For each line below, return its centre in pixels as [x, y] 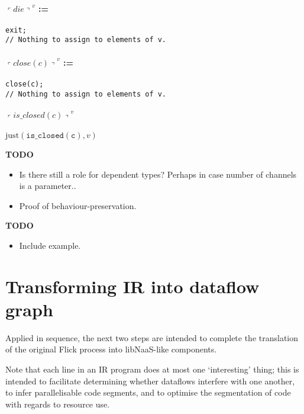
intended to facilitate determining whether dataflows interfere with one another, [150, 381]
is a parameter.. [48, 186]
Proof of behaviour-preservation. [78, 205]
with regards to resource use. [58, 404]
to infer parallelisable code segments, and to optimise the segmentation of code [148, 392]
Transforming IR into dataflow [132, 286]
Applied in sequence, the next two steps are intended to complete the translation [152, 337]
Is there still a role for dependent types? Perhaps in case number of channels [158, 174]
